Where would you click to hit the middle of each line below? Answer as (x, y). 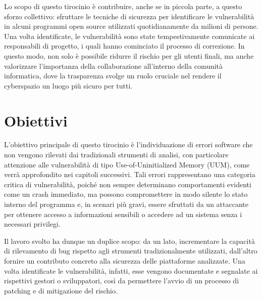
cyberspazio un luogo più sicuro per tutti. (68, 85)
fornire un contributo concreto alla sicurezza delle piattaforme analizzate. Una (125, 261)
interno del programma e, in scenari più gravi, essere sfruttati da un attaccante (126, 204)
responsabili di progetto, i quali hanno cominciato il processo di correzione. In (124, 46)
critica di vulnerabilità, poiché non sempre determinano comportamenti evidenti (128, 184)
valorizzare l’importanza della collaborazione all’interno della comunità (114, 66)
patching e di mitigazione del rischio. (61, 290)
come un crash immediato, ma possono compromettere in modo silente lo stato (126, 194)
